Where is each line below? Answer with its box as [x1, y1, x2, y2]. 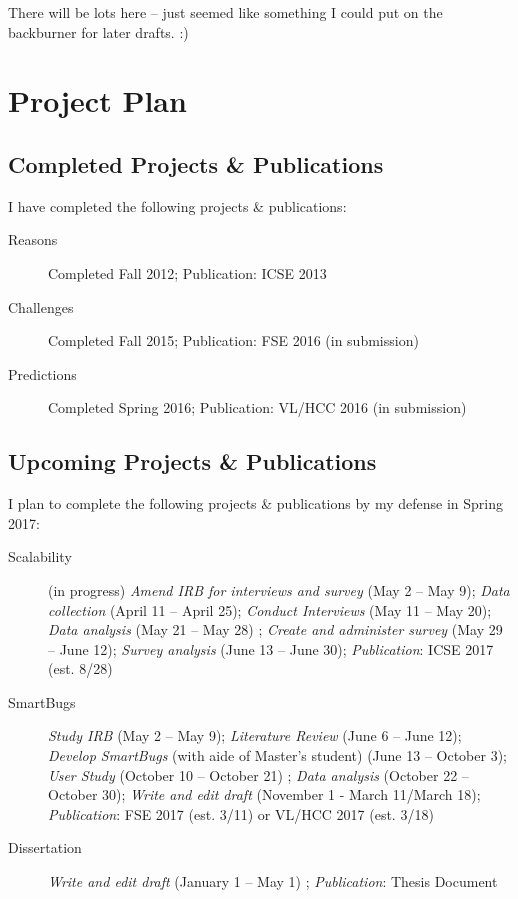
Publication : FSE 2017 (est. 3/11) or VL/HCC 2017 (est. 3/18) [48, 803, 434, 824]
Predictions [8, 363, 77, 384]
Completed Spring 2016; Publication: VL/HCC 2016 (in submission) [48, 397, 467, 418]
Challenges [8, 296, 74, 317]
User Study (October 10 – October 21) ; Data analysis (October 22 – [48, 764, 469, 785]
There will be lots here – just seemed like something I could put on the [8, 2, 443, 22]
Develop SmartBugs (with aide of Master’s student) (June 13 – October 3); [48, 745, 507, 766]
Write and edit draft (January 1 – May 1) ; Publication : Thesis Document [48, 871, 498, 892]
